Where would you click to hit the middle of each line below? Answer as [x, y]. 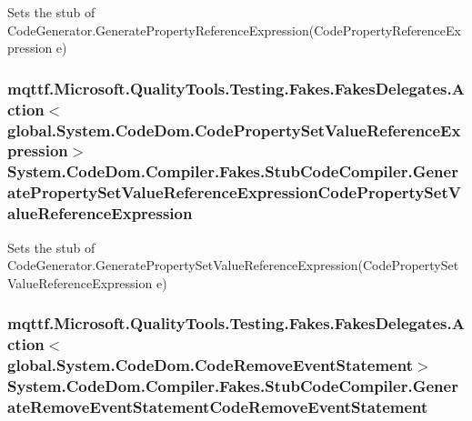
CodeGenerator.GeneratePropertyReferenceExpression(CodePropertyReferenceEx [234, 30]
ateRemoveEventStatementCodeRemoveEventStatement [218, 406]
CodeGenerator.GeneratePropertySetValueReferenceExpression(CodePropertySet [233, 265]
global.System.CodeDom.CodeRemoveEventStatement [210, 365]
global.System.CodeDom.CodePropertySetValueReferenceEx [234, 130]
